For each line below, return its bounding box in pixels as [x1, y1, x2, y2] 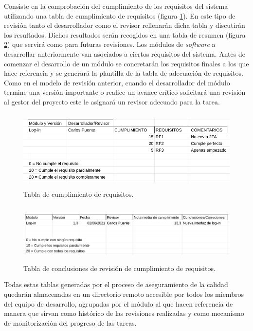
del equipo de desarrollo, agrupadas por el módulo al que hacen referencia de [4, 298, 233, 309]
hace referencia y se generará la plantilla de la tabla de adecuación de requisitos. [4, 68, 243, 78]
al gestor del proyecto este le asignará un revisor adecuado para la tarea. [4, 96, 220, 106]
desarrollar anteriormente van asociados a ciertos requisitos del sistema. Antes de [4, 48, 245, 59]
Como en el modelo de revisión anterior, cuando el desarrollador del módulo [4, 77, 230, 87]
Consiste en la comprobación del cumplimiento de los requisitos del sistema [4, 1, 228, 11]
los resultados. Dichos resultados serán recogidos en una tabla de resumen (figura [4, 29, 246, 40]
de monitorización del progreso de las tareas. [4, 317, 137, 328]
